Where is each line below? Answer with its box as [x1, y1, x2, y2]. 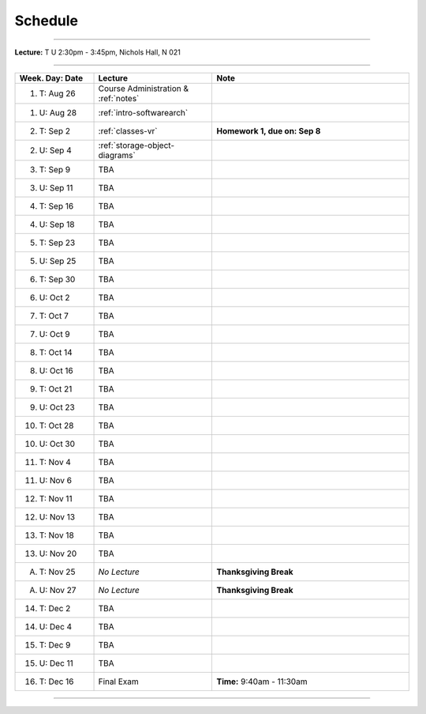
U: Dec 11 [39, 657, 74, 668]
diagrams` [98, 149, 136, 161]
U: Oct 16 [39, 365, 74, 376]
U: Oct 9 [39, 328, 70, 339]
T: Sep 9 [39, 164, 71, 175]
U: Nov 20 [39, 548, 77, 559]
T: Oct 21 [39, 383, 73, 395]
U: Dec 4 [39, 621, 73, 632]
